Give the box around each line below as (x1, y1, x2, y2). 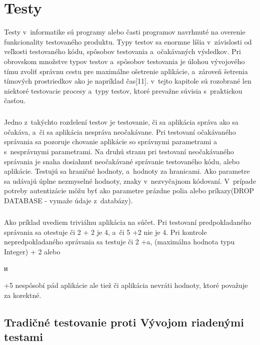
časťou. (4, 95, 25, 106)
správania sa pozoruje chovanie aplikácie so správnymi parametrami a (4, 136, 217, 147)
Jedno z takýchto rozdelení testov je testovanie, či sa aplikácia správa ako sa (4, 117, 238, 127)
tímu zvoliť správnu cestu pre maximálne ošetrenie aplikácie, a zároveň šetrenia (4, 66, 248, 76)
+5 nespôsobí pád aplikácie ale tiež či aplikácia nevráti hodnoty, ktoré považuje (4, 279, 248, 290)
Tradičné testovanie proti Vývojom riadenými (4, 314, 244, 329)
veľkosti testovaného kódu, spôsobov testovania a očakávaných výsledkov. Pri (4, 46, 241, 57)
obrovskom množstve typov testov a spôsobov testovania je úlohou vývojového (4, 56, 245, 66)
